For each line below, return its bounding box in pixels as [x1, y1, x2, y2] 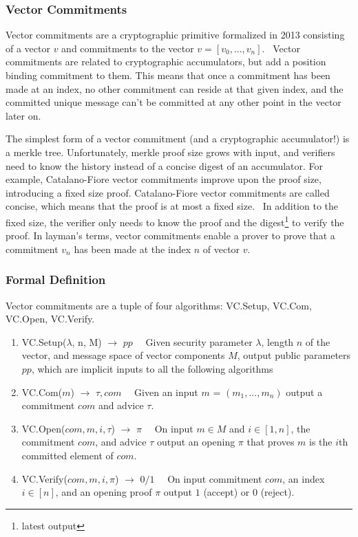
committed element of [21, 448, 114, 462]
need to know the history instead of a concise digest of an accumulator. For [6, 158, 324, 173]
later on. [6, 108, 41, 122]
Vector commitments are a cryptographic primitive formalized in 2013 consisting [6, 28, 345, 42]
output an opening [156, 435, 235, 449]
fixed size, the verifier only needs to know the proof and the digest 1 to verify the [6, 212, 344, 229]
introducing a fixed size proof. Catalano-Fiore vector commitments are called [6, 185, 330, 199]
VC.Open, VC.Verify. [6, 311, 95, 326]
